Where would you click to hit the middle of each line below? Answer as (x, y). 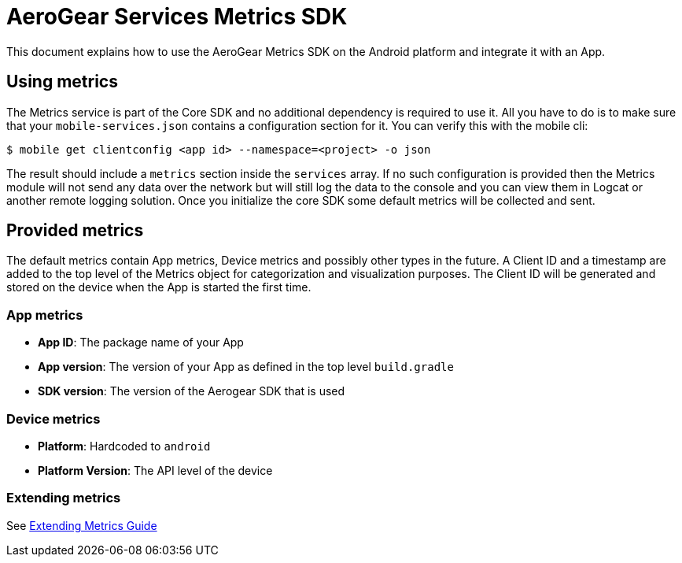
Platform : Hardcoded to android (124, 446)
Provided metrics (75, 231)
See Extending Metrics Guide (82, 525)
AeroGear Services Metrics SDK (177, 17)
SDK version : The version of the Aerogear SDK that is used (192, 391)
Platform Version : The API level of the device (155, 470)
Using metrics (62, 82)
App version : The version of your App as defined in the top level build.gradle (246, 367)
